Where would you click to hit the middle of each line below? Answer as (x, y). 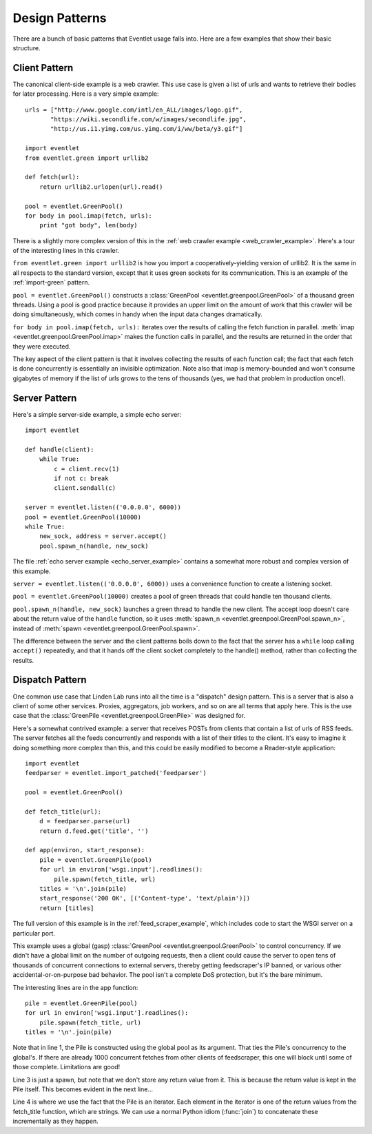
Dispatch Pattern (50, 680)
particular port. (34, 933)
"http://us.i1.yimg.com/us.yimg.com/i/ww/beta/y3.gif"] (147, 129)
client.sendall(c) (85, 488)
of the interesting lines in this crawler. (66, 251)
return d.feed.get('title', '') (94, 831)
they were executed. (42, 346)
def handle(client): (60, 449)
